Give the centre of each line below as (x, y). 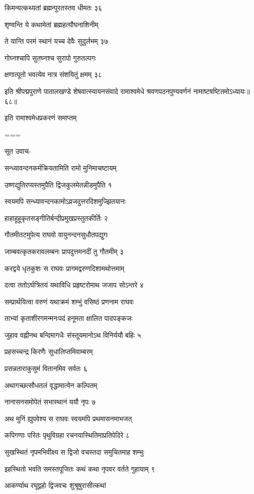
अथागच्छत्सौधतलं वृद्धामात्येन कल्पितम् (51, 385)
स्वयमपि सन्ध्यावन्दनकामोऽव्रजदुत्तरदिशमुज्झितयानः (65, 201)
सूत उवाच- (18, 151)
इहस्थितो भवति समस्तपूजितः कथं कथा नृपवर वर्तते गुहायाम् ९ (80, 468)
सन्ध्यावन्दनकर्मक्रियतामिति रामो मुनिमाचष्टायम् (61, 167)
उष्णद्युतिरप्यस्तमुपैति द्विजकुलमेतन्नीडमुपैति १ (58, 184)
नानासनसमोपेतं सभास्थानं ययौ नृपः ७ (50, 402)
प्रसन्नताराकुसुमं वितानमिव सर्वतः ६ (46, 368)
